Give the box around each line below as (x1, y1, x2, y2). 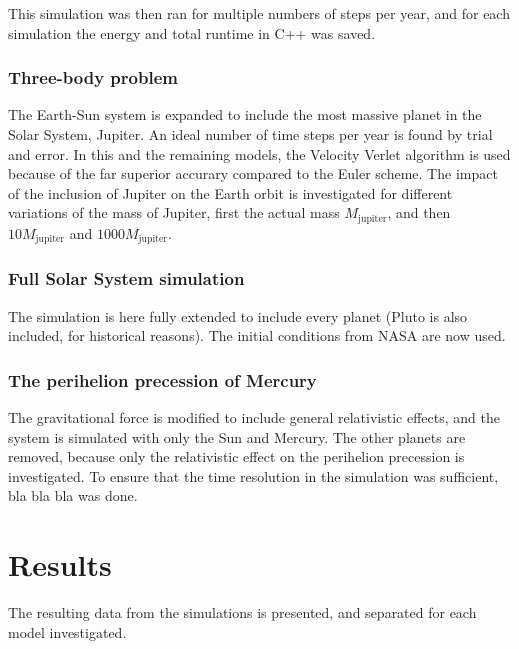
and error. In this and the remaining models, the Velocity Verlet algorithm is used (8, 143, 511, 164)
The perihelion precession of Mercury (8, 367, 317, 392)
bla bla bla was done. (8, 485, 138, 506)
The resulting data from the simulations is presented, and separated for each (8, 602, 477, 622)
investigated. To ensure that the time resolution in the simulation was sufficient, (8, 465, 499, 486)
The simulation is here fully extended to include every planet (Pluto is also (8, 305, 468, 326)
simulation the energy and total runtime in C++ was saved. (8, 22, 376, 43)
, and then (387, 202, 451, 223)
